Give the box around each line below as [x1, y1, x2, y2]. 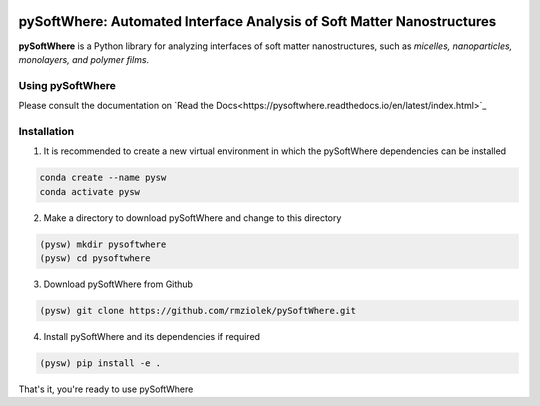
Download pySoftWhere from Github [43, 278, 194, 290]
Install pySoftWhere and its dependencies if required [43, 330, 260, 342]
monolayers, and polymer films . [18, 53, 150, 65]
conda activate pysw [39, 186, 140, 197]
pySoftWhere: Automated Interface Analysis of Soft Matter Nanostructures [18, 13, 497, 30]
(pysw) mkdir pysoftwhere [39, 238, 167, 250]
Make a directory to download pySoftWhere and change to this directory [43, 211, 342, 224]
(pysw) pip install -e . [39, 357, 162, 369]
